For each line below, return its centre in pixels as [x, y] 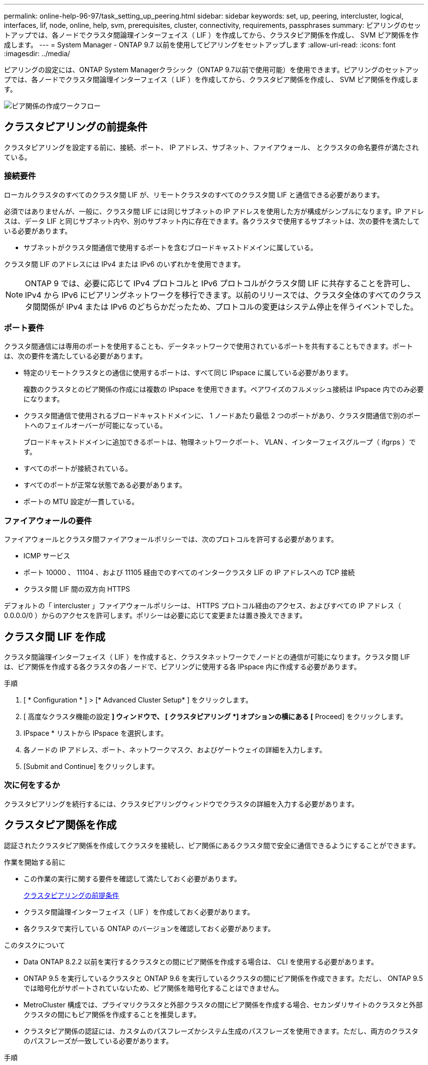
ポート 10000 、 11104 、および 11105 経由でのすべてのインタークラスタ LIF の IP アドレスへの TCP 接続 [189, 573]
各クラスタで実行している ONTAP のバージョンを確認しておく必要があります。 [149, 928]
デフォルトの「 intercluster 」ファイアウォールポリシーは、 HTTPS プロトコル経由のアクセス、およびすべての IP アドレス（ [203, 606]
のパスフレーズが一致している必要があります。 [98, 1041]
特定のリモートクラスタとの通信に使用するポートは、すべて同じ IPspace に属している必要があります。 [188, 373]
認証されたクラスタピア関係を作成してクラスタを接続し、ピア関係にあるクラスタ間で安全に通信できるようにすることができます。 [212, 845]
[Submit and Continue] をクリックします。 [91, 766]
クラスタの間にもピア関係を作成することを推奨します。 [112, 1014]
